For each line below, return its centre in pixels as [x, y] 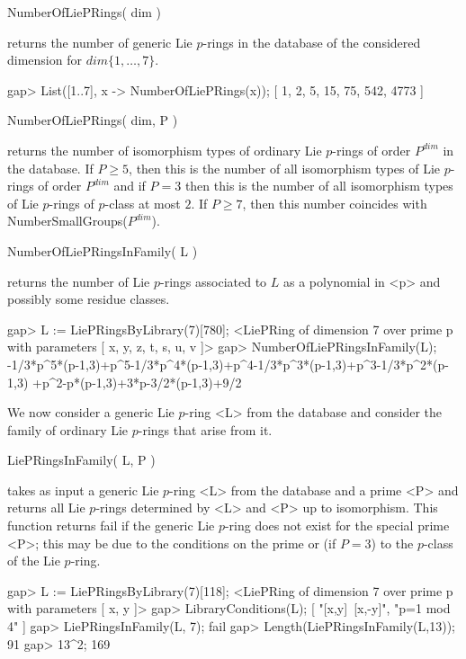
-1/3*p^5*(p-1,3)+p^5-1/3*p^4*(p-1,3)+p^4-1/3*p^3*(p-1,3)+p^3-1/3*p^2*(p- [228, 364]
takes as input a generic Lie [83, 490]
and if [130, 186]
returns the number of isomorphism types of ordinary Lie [165, 150]
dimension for [45, 60]
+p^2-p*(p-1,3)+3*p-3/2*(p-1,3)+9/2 [137, 382]
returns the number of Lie [79, 281]
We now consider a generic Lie [91, 412]
